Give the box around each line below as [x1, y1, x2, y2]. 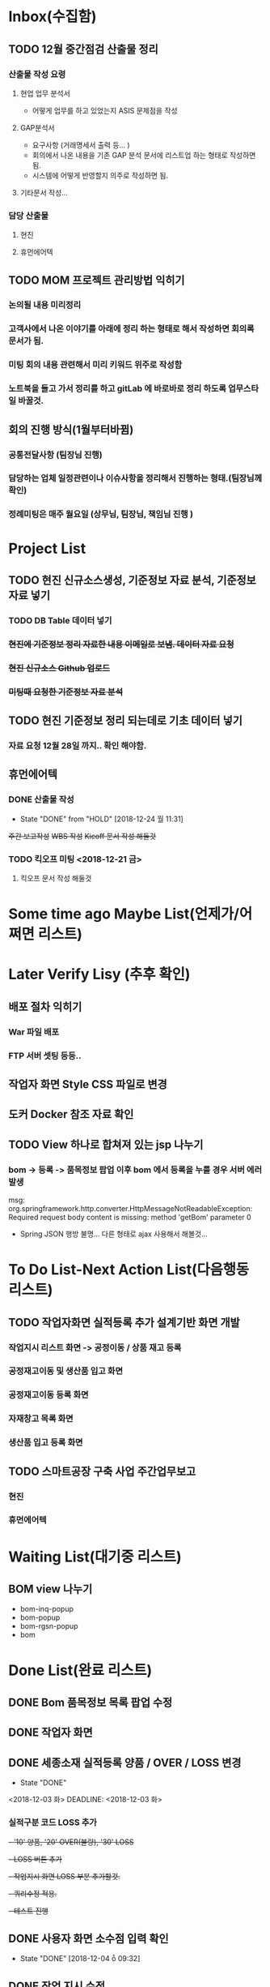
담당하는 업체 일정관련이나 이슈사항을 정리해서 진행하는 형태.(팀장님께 [8, 473, 263, 484]
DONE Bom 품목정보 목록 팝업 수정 [8, 1696, 173, 1710]
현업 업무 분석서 [19, 88, 70, 98]
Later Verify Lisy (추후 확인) [8, 966, 191, 983]
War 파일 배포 [8, 1026, 60, 1038]
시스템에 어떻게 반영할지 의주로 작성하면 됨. [32, 170, 169, 180]
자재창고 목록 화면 [8, 1413, 74, 1424]
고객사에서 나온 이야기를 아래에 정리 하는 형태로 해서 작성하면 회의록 [8, 323, 255, 335]
